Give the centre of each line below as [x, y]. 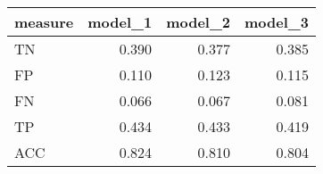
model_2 [199, 22]
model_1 [120, 22]
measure [44, 22]
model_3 [277, 22]
